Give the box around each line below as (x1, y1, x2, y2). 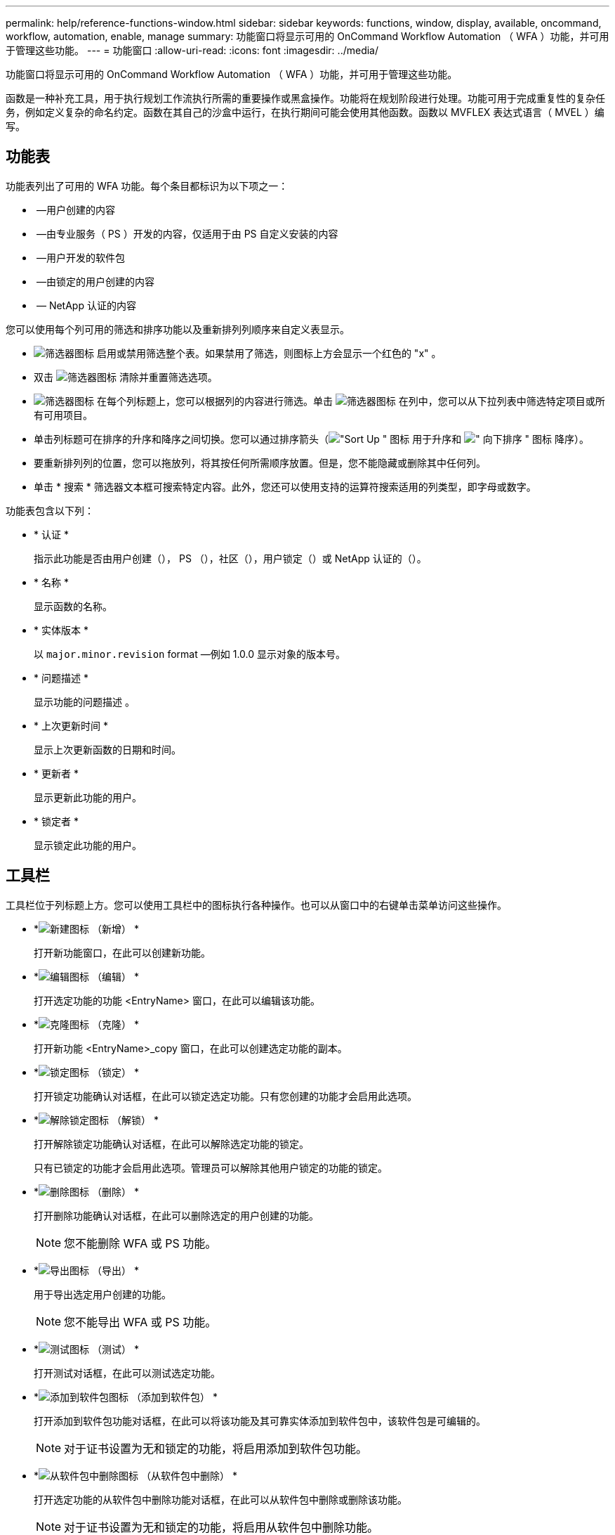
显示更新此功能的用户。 (34, 791, 142, 803)
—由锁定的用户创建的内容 (36, 275, 154, 287)
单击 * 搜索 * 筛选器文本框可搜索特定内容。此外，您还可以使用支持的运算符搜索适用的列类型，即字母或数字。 (34, 480, 536, 493)
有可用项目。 (34, 408, 93, 421)
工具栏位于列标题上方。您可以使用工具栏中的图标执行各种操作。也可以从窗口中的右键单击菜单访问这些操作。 (6, 898, 507, 911)
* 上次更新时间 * (34, 719, 108, 732)
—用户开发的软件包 (36, 251, 125, 264)
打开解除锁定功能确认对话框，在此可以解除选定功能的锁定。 (34, 1137, 309, 1150)
